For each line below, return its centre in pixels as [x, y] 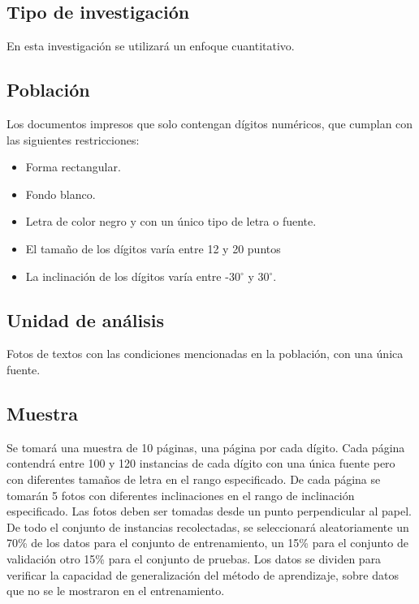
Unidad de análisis [85, 319]
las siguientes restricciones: [73, 139]
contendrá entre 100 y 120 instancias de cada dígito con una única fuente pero [201, 463]
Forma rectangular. [73, 167]
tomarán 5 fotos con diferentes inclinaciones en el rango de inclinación [181, 495]
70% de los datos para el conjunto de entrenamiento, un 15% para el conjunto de [207, 543]
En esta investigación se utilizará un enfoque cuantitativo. [151, 46]
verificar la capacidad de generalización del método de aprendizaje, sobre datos [203, 574]
